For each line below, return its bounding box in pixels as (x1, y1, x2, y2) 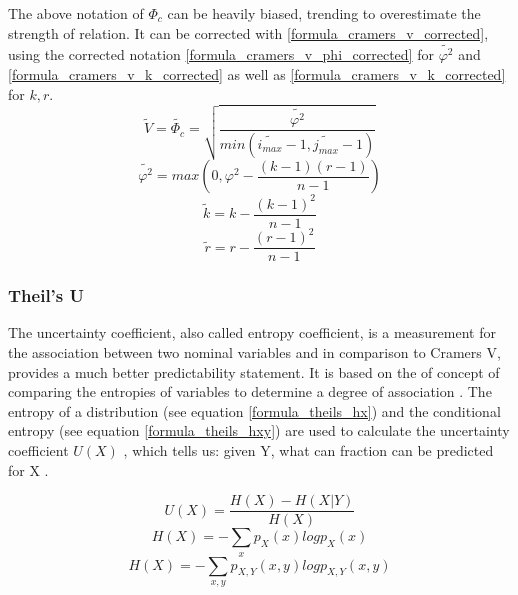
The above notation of (8, 3, 144, 23)
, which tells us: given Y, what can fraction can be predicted (123, 440, 494, 460)
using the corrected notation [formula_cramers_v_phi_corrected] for (8, 44, 434, 65)
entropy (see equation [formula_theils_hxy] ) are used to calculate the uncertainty (8, 420, 510, 441)
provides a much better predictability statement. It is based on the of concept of (8, 361, 500, 382)
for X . (8, 459, 49, 480)
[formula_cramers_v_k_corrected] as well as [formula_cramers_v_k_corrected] (8, 64, 506, 85)
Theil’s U (8, 283, 84, 308)
